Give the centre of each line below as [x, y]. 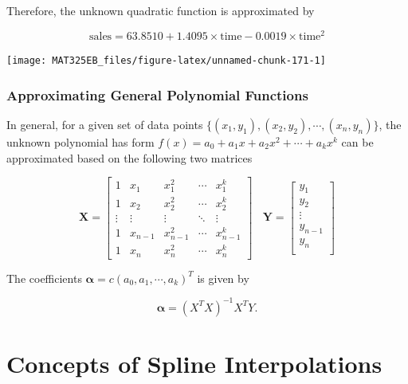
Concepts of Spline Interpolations [194, 363]
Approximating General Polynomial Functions [157, 94]
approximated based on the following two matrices [129, 157]
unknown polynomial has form [80, 141]
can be [357, 141]
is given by [223, 278]
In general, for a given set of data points [105, 124]
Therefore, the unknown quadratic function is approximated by [161, 10]
